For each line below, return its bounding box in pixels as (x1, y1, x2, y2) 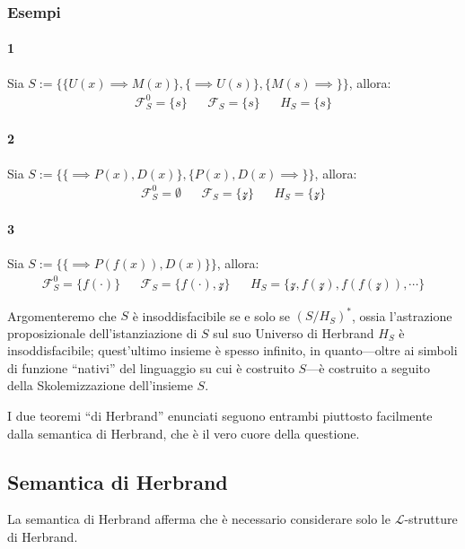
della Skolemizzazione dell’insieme (7, 376, 193, 395)
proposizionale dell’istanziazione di (7, 323, 197, 342)
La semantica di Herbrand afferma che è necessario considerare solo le (7, 510, 390, 528)
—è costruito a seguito (306, 358, 430, 377)
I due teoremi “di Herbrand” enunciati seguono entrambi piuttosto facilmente (7, 406, 433, 425)
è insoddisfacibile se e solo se (132, 306, 291, 325)
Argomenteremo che (7, 306, 117, 325)
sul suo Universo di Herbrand (213, 323, 374, 342)
